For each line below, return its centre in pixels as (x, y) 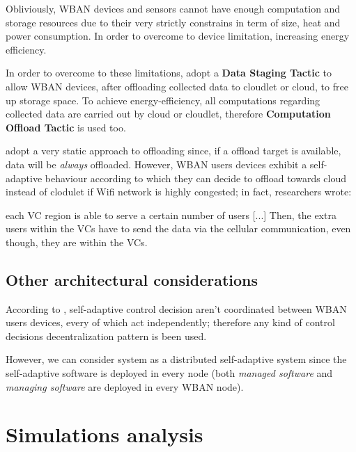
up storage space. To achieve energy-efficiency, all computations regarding (163, 100)
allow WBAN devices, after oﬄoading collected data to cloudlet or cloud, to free (177, 86)
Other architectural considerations (132, 279)
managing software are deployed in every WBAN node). (125, 386)
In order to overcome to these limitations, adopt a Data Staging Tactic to (169, 73)
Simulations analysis (105, 434)
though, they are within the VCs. (77, 242)
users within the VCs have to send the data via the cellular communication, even (178, 228)
